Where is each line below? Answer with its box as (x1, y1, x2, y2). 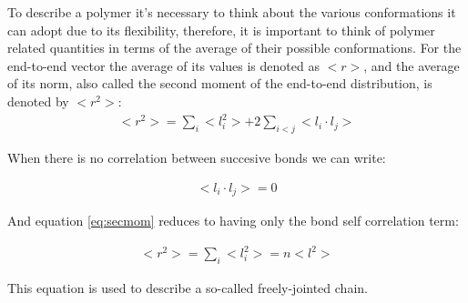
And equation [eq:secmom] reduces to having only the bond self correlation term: (7, 210, 459, 229)
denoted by (7, 91, 69, 110)
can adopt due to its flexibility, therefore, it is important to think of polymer (7, 20, 435, 39)
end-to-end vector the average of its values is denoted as (7, 56, 320, 75)
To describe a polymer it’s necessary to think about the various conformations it (7, 3, 456, 21)
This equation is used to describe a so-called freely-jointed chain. (7, 278, 368, 297)
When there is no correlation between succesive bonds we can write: (7, 147, 386, 167)
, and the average (363, 56, 460, 75)
